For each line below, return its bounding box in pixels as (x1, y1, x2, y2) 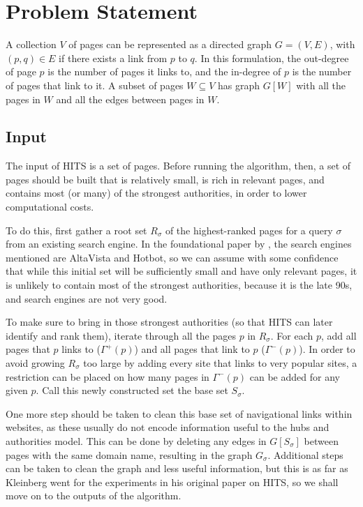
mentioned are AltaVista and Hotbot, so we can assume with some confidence (6, 250, 339, 264)
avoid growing (6, 356, 65, 370)
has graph (218, 77, 260, 92)
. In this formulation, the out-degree (194, 50, 349, 65)
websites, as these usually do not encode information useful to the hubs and (6, 420, 329, 434)
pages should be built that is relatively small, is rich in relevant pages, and (6, 172, 325, 186)
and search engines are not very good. (6, 291, 168, 305)
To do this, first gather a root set (6, 222, 147, 237)
